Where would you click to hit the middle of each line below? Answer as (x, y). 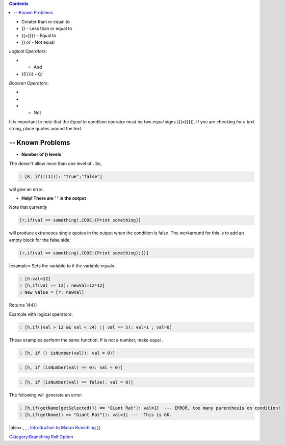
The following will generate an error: (46, 395)
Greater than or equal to (46, 22)
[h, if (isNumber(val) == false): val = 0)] (79, 382)
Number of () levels (41, 154)
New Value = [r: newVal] (54, 292)
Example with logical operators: (41, 314)
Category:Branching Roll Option (41, 437)
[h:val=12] (38, 278)
